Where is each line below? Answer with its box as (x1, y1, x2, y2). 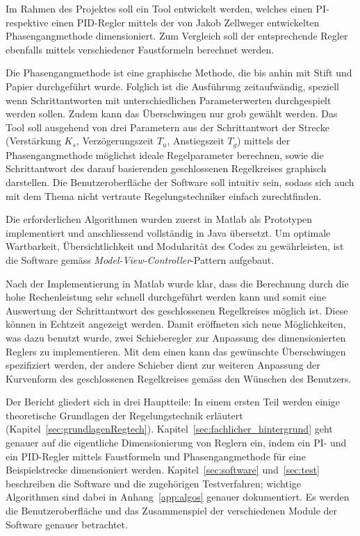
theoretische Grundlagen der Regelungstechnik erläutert (6, 408, 243, 422)
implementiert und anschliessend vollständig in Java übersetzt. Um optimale (6, 225, 331, 240)
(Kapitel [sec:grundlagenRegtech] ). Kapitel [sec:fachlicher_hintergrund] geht (6, 421, 333, 436)
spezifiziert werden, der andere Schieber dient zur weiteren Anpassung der (6, 358, 320, 372)
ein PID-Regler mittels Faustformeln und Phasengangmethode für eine (6, 449, 306, 463)
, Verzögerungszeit (76, 133, 154, 148)
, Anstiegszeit (167, 133, 224, 148)
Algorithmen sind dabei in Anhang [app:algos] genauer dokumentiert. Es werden (6, 489, 350, 504)
